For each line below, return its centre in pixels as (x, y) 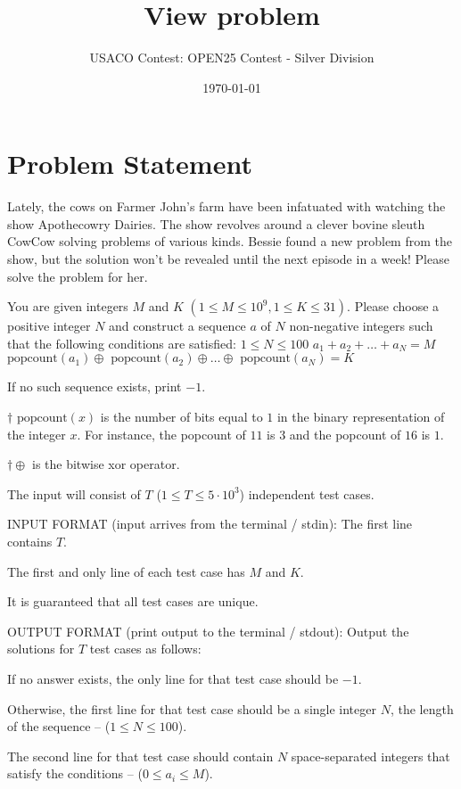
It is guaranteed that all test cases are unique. (133, 601)
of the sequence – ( (59, 726)
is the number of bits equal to (181, 416)
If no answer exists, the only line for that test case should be (173, 678)
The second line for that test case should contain (140, 756)
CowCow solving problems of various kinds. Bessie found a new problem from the (230, 241)
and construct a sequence (177, 326)
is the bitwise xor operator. (106, 464)
